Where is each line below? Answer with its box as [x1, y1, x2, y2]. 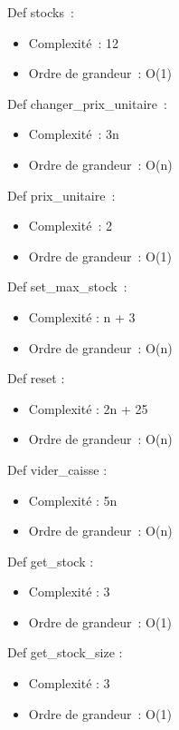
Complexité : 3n [28, 124, 119, 143]
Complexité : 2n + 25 [28, 399, 148, 418]
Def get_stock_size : [7, 643, 123, 662]
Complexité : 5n [28, 490, 118, 509]
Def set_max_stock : [7, 277, 127, 296]
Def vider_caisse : [7, 459, 108, 478]
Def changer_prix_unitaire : [7, 94, 167, 113]
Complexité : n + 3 [28, 307, 136, 326]
